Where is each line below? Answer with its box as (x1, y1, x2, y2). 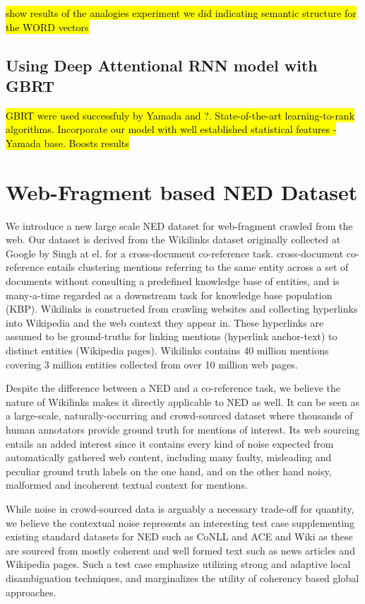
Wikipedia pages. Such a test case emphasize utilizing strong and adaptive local (6, 557, 351, 571)
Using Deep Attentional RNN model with (6, 54, 318, 76)
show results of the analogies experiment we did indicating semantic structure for (6, 6, 357, 20)
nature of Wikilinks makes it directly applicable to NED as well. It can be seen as (6, 394, 359, 409)
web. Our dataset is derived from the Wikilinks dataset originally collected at (6, 232, 341, 247)
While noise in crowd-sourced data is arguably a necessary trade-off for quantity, (6, 501, 354, 516)
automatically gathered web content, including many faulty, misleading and (6, 450, 332, 465)
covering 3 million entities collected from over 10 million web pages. (6, 356, 298, 371)
